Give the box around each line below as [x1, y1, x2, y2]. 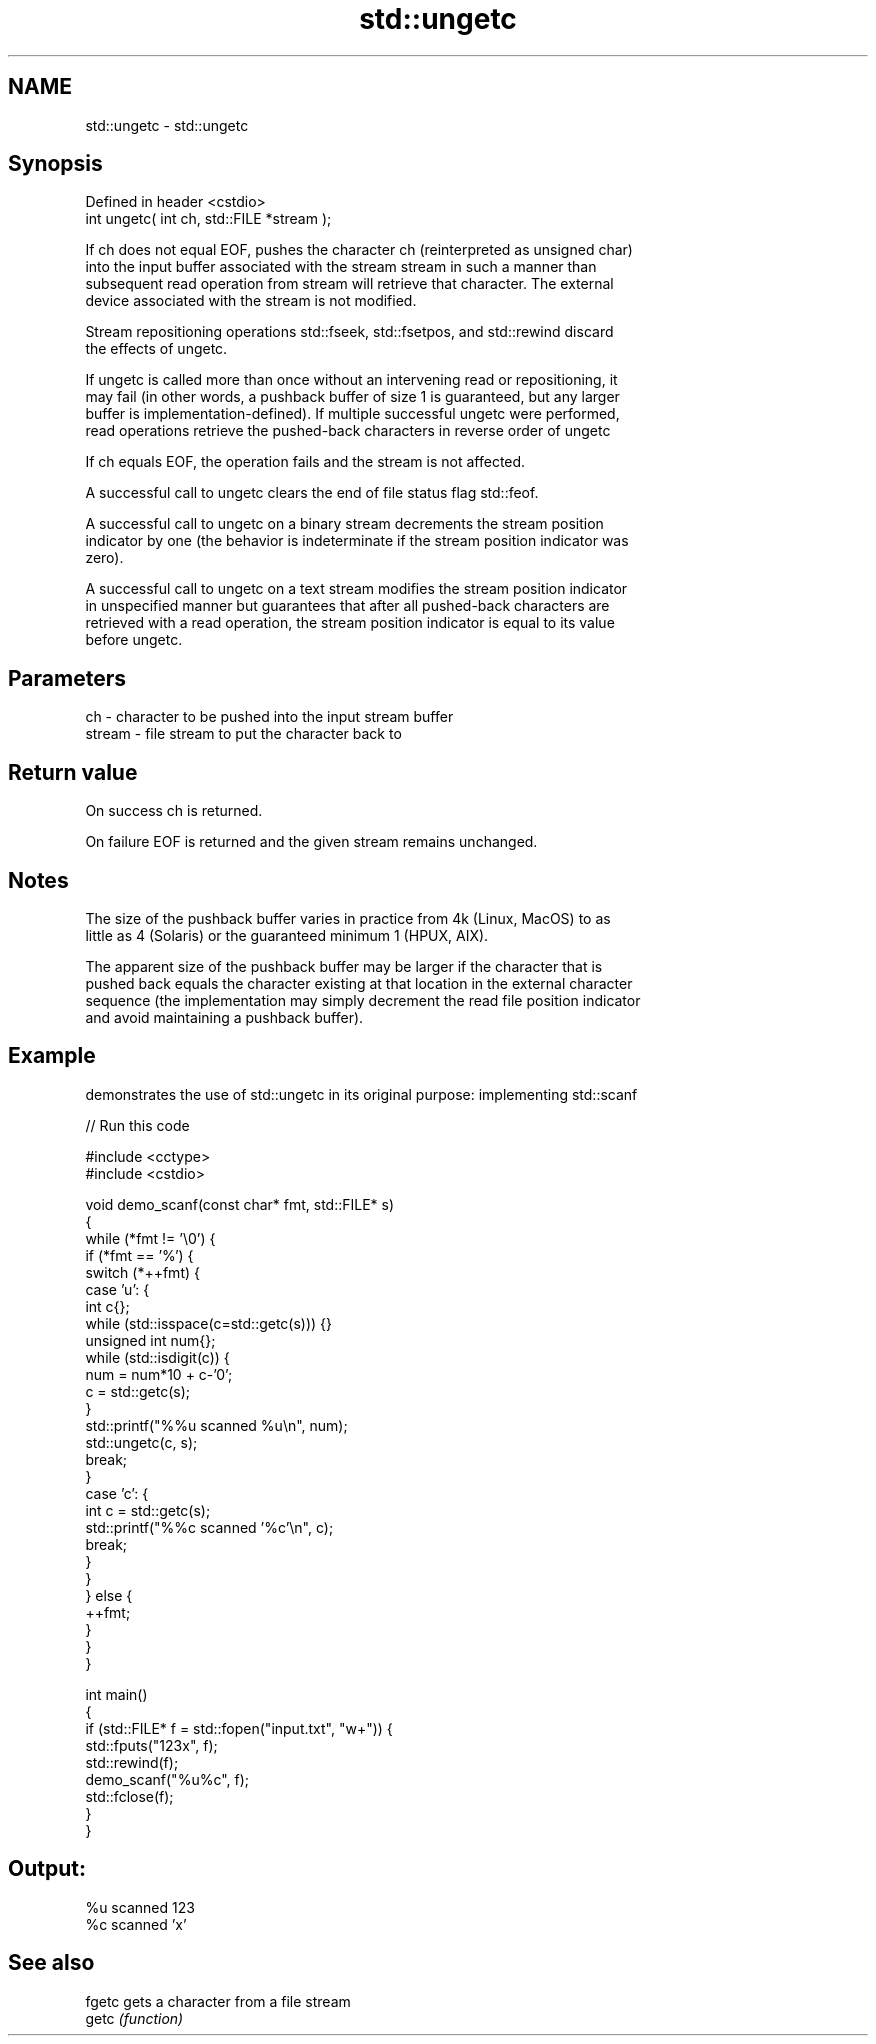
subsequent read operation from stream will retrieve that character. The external [85, 275, 614, 293]
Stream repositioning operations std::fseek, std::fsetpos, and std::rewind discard [85, 323, 614, 341]
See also [8, 1950, 95, 1976]
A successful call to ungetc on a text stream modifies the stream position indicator [85, 580, 628, 598]
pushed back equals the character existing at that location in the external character [85, 974, 633, 992]
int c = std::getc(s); [85, 1501, 211, 1519]
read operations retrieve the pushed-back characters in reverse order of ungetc [85, 422, 611, 440]
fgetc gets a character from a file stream [85, 1992, 351, 2010]
